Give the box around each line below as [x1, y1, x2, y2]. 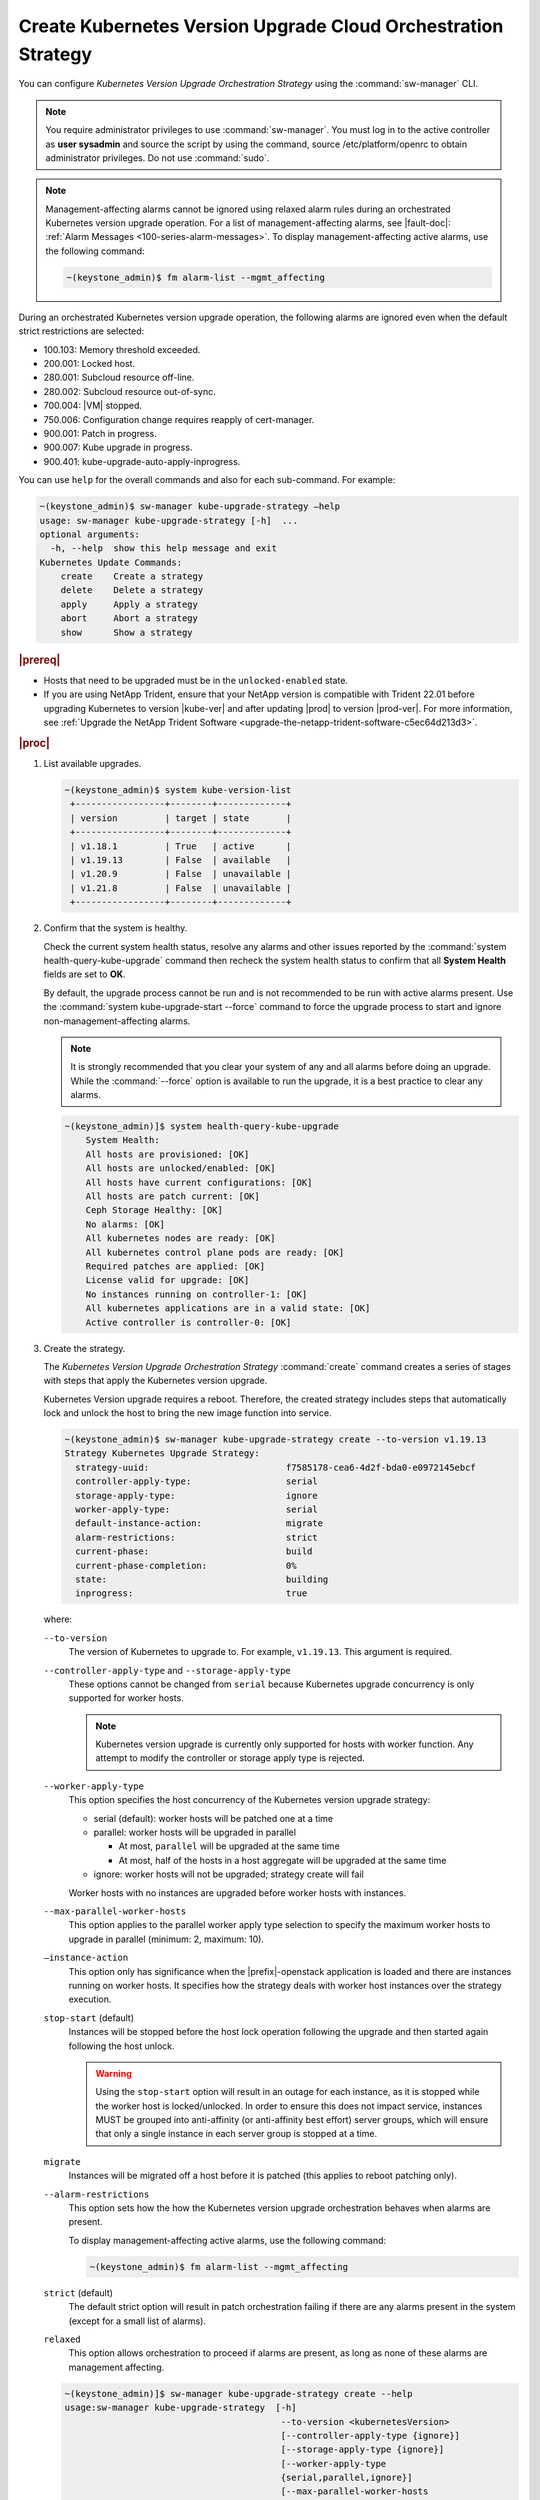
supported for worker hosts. [68, 1692, 184, 1704]
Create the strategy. [43, 1342, 126, 1354]
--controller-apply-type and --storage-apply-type [43, 1664, 292, 1676]
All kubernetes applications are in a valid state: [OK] [85, 1303, 371, 1314]
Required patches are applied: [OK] [85, 1260, 265, 1272]
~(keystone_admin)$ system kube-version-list [64, 785, 292, 796]
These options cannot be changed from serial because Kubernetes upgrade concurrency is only [68, 1678, 475, 1690]
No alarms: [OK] [85, 1218, 165, 1230]
